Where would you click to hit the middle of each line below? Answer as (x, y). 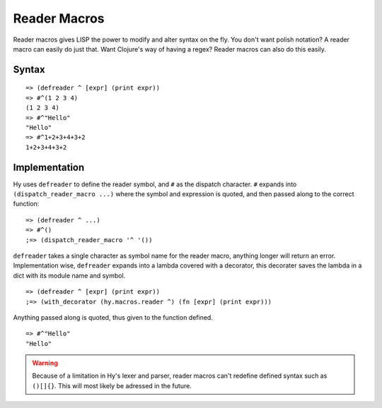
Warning (45, 363)
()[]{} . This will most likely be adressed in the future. (112, 385)
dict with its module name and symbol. (69, 275)
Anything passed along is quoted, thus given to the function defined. (113, 317)
